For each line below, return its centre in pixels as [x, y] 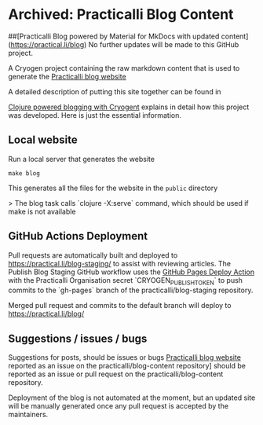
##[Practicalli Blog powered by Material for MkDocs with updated [114, 36]
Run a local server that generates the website [82, 159]
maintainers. [28, 415]
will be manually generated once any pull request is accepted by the [119, 406]
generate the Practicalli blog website [68, 76]
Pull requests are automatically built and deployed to [93, 255]
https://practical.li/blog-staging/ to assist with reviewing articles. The [120, 263]
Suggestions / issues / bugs [78, 338]
